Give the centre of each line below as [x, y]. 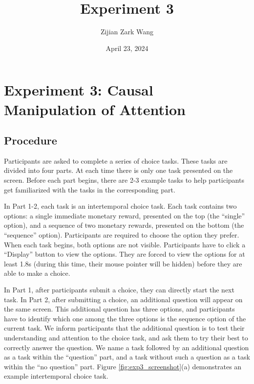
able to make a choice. [37, 273]
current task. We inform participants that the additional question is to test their [124, 328]
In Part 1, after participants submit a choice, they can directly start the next [119, 290]
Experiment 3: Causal [79, 90]
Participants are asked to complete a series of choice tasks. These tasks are [116, 160]
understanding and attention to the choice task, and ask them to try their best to [126, 337]
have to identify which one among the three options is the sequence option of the [125, 318]
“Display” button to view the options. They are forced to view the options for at [125, 254]
